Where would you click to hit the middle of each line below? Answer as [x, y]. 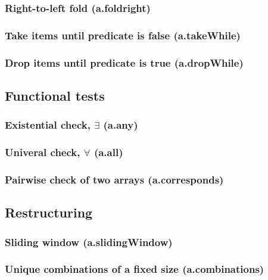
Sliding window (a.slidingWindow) [89, 242]
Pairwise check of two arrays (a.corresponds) [114, 179]
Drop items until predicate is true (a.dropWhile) [124, 62]
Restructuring [49, 212]
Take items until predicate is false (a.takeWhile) [123, 35]
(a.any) [121, 125]
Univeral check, [43, 152]
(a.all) [108, 152]
